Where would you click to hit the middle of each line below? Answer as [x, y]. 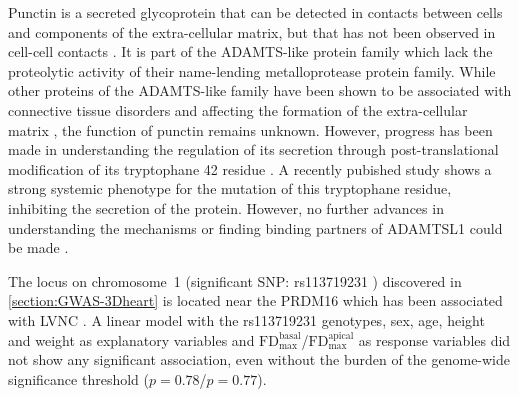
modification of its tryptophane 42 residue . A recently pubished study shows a [250, 168]
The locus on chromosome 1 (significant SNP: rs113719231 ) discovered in [235, 280]
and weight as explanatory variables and [131, 339]
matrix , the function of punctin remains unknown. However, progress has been [250, 129]
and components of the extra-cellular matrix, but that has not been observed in [252, 31]
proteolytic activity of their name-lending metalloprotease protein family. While [252, 70]
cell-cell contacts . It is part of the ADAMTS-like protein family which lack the [250, 51]
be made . [38, 247]
